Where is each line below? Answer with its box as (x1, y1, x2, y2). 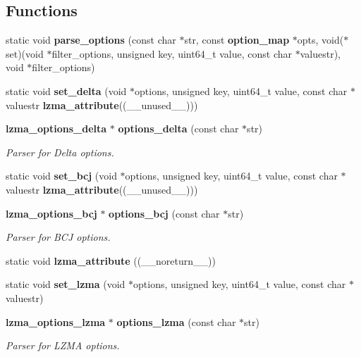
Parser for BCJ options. (6, 230, 111, 244)
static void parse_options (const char (6, 32, 176, 47)
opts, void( (297, 32, 344, 47)
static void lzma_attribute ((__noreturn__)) (6, 253, 216, 268)
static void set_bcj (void (6, 168, 117, 183)
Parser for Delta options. (6, 144, 114, 159)
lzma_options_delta (6, 121, 107, 136)
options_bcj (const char (109, 206, 220, 220)
